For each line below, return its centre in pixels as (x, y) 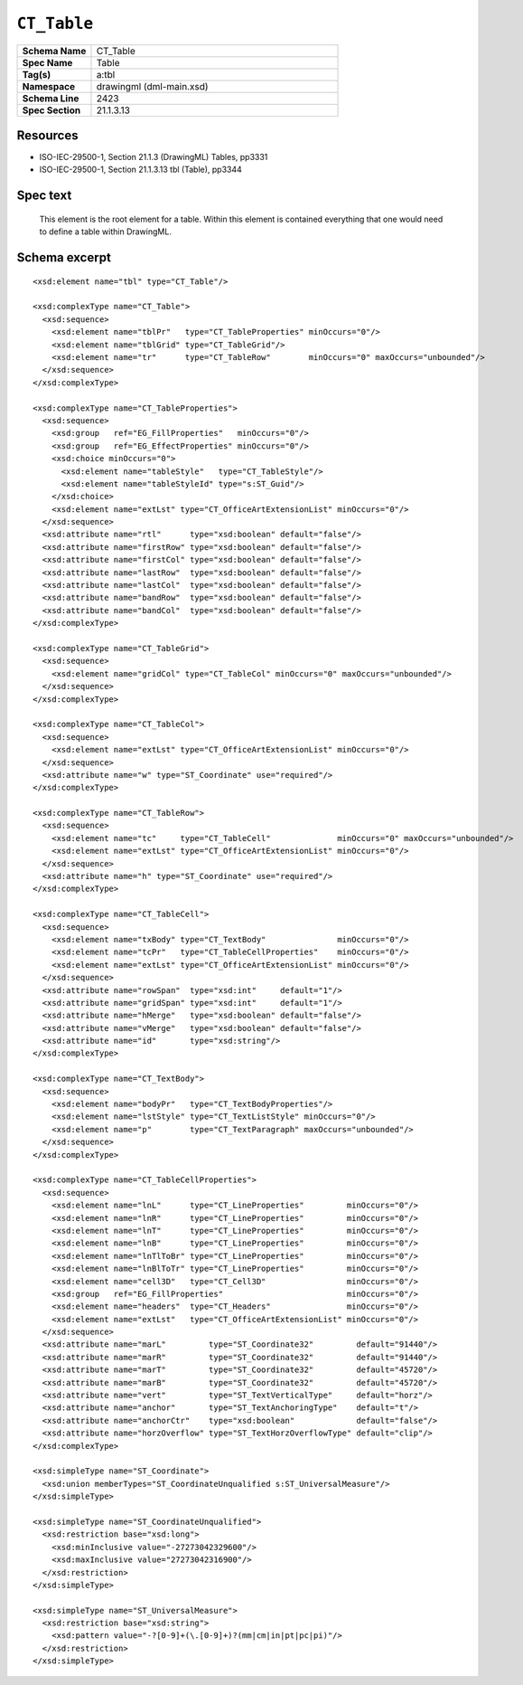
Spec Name (47, 62)
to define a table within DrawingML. (105, 232)
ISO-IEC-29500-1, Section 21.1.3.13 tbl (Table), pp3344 (141, 170)
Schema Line (51, 98)
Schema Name (54, 51)
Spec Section (51, 110)
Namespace (49, 86)
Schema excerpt (64, 258)
